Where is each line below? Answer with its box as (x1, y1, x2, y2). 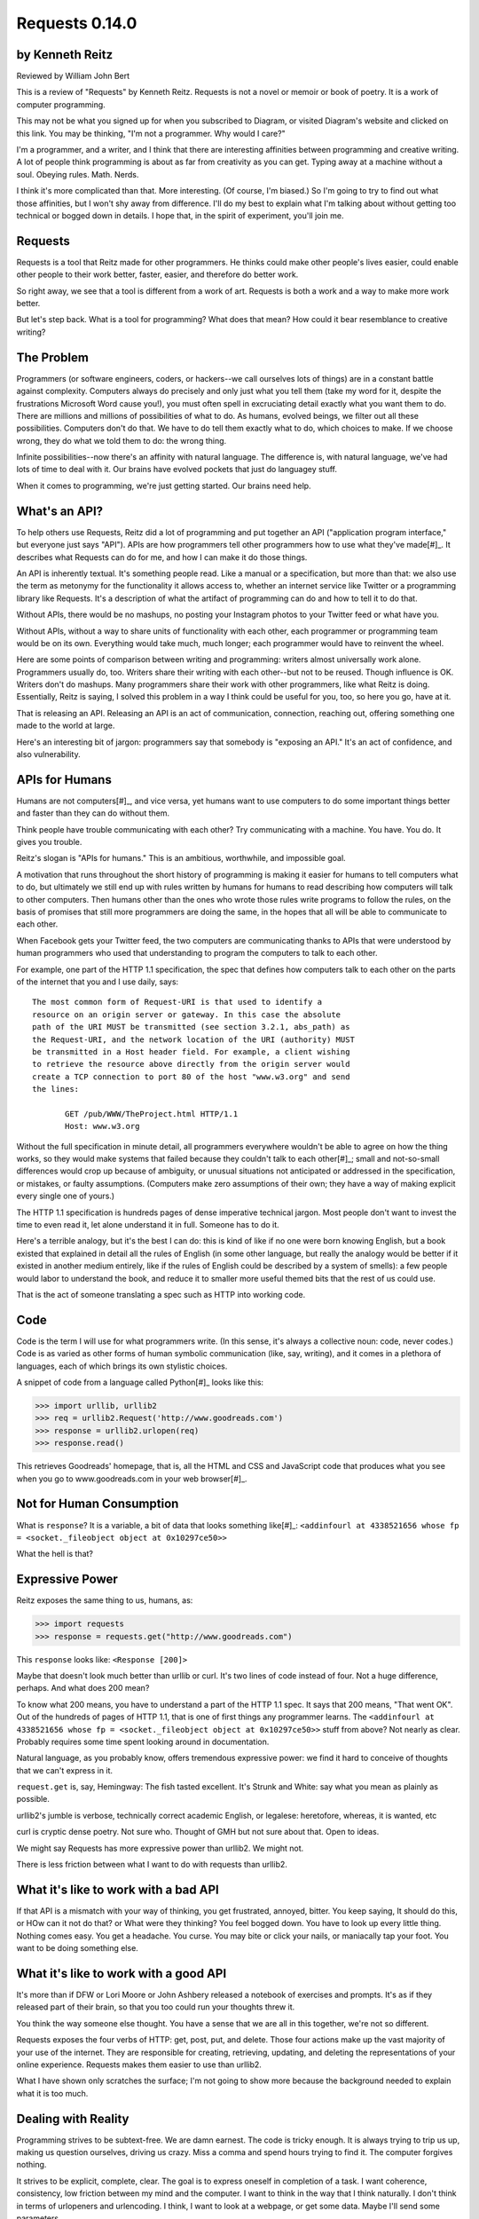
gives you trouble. (16, 837, 82, 848)
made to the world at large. (16, 720, 115, 731)
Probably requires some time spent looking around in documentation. (16, 1736, 270, 1747)
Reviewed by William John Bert (16, 71, 130, 82)
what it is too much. (16, 2088, 89, 2098)
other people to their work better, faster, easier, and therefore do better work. (16, 269, 299, 280)
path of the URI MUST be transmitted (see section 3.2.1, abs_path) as (32, 1022, 350, 1032)
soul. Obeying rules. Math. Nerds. (16, 169, 139, 179)
